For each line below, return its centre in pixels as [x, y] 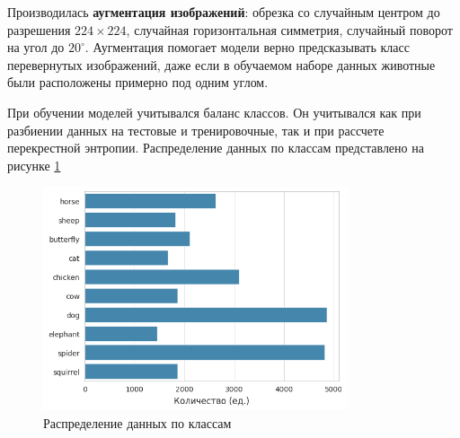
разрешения [39, 29]
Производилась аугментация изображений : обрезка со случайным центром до [224, 12]
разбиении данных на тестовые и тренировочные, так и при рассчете [196, 130]
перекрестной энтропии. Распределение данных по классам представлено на [216, 148]
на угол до [36, 47]
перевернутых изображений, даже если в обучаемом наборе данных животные [221, 64]
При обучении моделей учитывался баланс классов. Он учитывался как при [214, 112]
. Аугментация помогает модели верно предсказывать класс [247, 47]
